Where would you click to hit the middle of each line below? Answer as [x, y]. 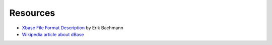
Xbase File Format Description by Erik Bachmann [73, 28]
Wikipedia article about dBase [53, 34]
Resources [32, 13]
